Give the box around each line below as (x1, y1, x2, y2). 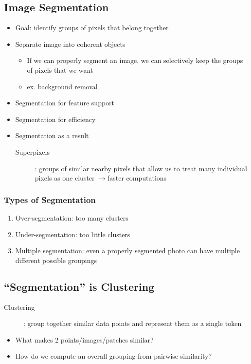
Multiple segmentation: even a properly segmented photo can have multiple (15, 245, 240, 256)
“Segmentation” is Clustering (4, 279, 155, 294)
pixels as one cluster (35, 173, 95, 183)
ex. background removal (27, 81, 98, 91)
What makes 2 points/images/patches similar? (15, 334, 154, 344)
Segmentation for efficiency (15, 114, 96, 124)
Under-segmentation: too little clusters (15, 229, 130, 239)
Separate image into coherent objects (15, 39, 125, 49)
